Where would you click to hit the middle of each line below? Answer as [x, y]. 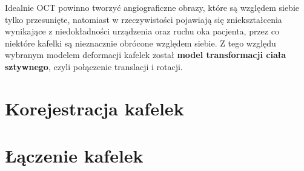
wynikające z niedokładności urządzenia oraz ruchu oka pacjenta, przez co [142, 31]
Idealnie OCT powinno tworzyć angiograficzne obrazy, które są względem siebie [152, 7]
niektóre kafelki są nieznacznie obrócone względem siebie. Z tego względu [140, 43]
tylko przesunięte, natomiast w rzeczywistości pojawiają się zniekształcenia [144, 19]
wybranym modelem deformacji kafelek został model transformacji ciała [145, 55]
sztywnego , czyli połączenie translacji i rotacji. [94, 66]
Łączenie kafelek [74, 156]
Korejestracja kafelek [94, 108]
